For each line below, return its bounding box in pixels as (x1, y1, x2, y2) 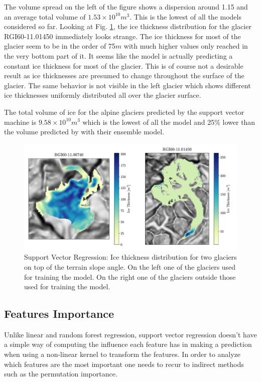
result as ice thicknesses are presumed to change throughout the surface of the (4, 70, 244, 81)
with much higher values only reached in (123, 41, 248, 51)
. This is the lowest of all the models (129, 11, 241, 22)
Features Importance (4, 306, 114, 321)
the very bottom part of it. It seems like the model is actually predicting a (4, 50, 233, 61)
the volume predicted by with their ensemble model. (4, 126, 165, 137)
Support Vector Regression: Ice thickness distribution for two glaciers (24, 252, 237, 262)
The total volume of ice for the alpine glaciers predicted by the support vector (4, 106, 244, 117)
